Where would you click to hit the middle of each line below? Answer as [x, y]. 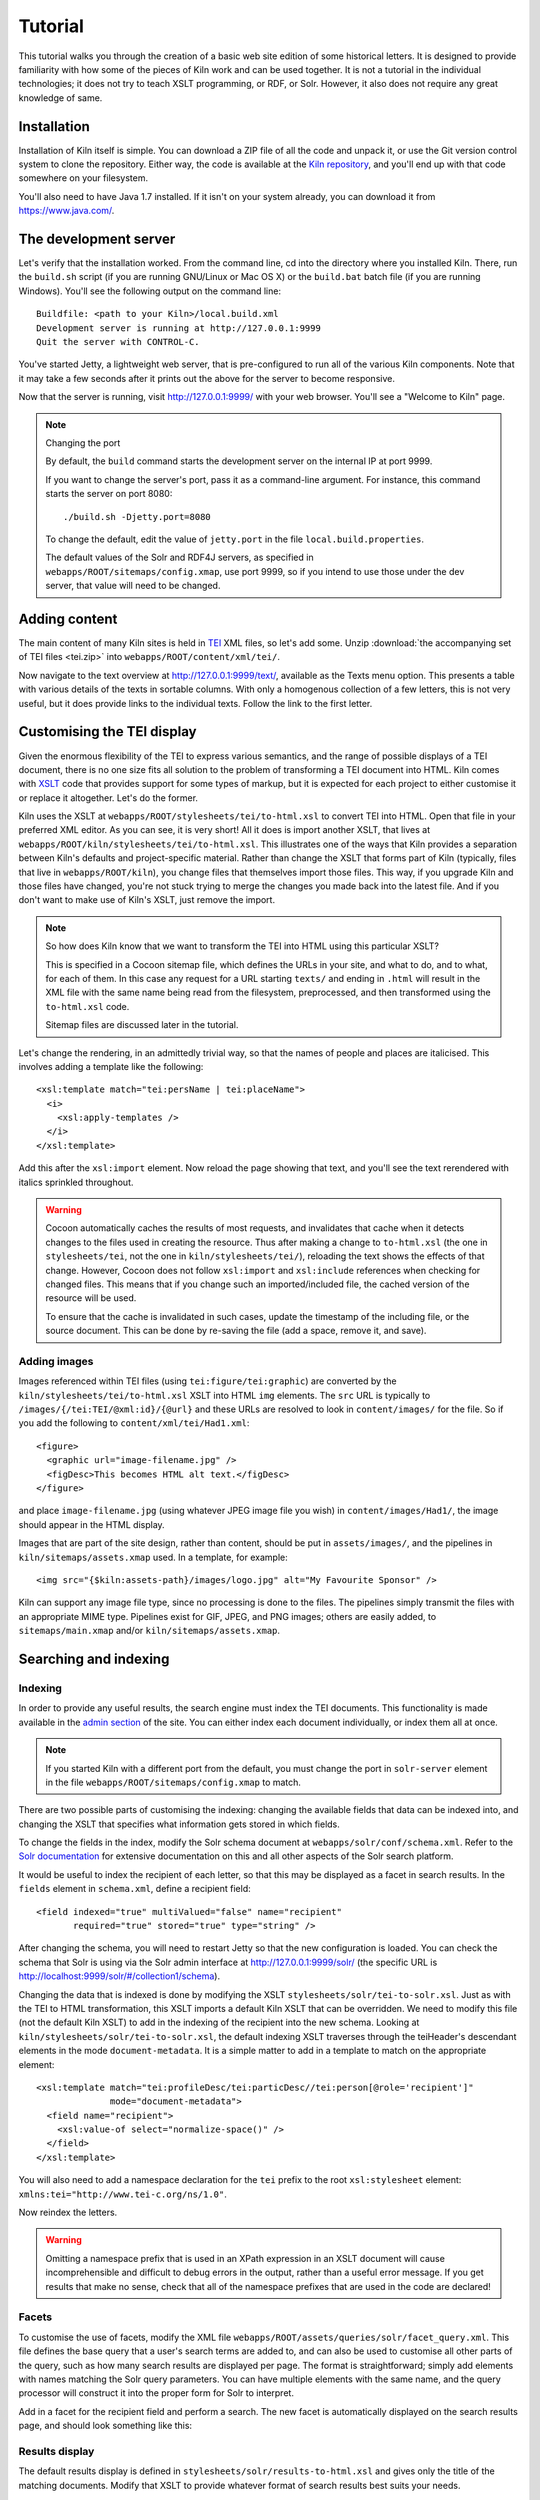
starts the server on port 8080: [109, 494]
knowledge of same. [60, 97]
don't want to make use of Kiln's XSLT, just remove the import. [146, 900]
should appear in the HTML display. [91, 1524]
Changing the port [83, 443]
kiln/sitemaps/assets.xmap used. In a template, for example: [153, 1557]
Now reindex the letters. [68, 2212]
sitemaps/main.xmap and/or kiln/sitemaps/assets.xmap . [149, 1631]
